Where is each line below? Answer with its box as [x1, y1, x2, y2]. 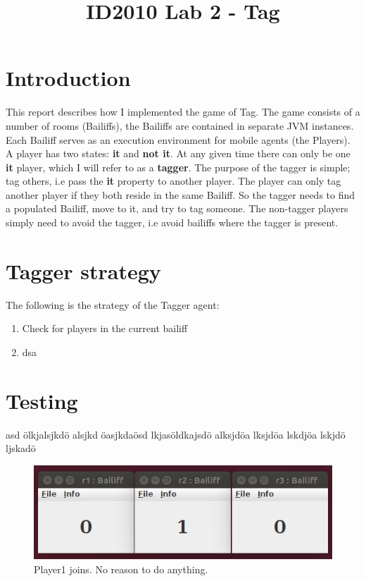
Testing [6, 386, 78, 415]
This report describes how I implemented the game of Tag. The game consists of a [6, 104, 360, 119]
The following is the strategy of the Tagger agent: [6, 297, 220, 312]
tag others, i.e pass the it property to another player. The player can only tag [6, 173, 341, 188]
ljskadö [6, 441, 36, 455]
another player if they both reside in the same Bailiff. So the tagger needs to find [6, 187, 355, 202]
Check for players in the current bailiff [22, 321, 188, 336]
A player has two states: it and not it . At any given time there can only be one [6, 146, 351, 161]
